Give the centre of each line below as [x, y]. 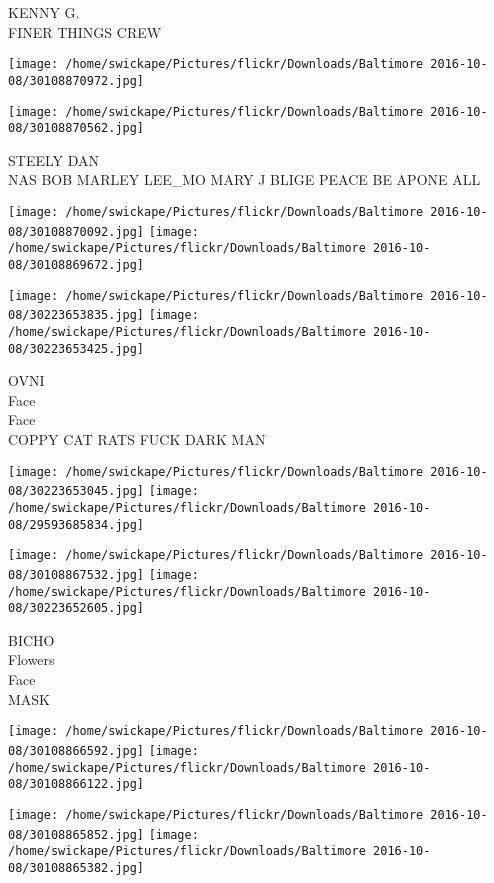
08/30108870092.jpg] [76, 231]
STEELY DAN [54, 159]
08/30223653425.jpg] [76, 348]
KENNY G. [44, 12]
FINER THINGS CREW [85, 31]
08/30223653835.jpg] [76, 315]
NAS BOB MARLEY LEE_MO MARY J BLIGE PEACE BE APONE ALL [244, 179]
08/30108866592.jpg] [76, 750]
